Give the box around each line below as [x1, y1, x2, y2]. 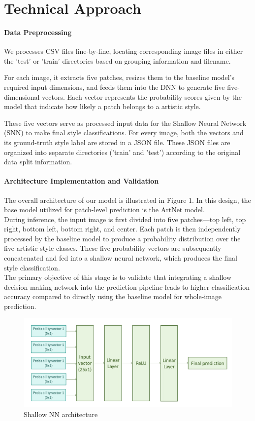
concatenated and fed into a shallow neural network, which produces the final [4, 253, 237, 263]
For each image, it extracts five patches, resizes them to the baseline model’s [4, 72, 235, 82]
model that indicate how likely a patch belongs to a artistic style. [4, 101, 201, 112]
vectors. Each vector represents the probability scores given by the [42, 91, 242, 102]
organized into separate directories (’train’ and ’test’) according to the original [4, 147, 241, 157]
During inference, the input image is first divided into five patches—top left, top [4, 214, 246, 224]
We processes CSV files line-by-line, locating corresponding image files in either [4, 46, 243, 56]
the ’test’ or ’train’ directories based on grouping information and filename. [4, 55, 231, 66]
